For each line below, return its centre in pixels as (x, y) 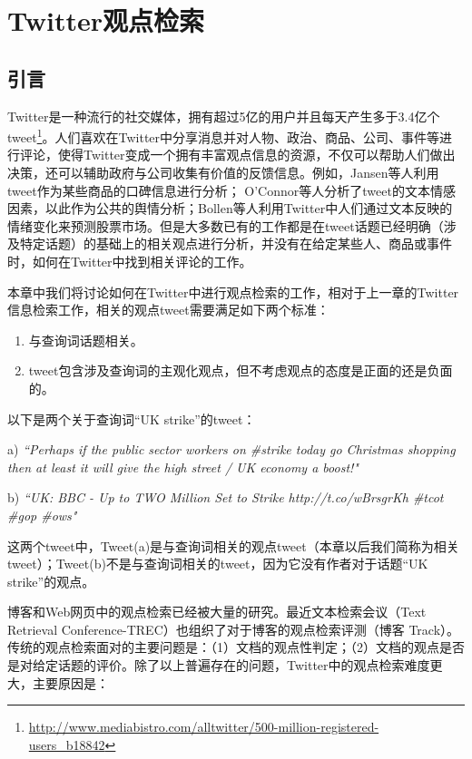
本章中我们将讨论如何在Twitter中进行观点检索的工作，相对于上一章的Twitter (233, 292)
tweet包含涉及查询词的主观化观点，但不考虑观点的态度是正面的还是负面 (241, 370)
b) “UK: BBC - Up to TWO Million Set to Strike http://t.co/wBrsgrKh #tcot (226, 497)
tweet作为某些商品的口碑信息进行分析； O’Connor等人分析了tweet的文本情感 (231, 190)
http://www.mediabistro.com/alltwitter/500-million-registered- (204, 727)
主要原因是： (70, 682)
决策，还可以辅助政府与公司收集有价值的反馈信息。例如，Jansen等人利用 (223, 173)
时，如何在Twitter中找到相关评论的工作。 (130, 261)
